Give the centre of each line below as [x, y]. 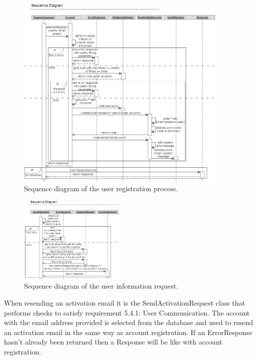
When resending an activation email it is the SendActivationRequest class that [125, 303]
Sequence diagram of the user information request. [101, 286]
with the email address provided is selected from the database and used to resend [129, 322]
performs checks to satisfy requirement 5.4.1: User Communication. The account [127, 312]
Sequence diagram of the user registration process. [101, 188]
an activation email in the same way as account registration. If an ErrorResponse [128, 332]
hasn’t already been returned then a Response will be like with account [113, 342]
